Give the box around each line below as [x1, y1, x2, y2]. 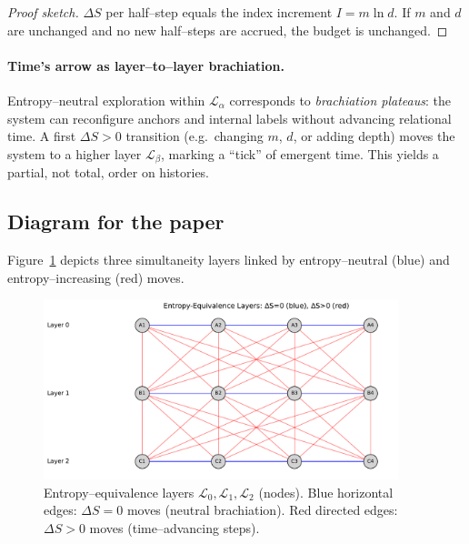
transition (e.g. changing [125, 126, 264, 146]
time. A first [7, 126, 76, 146]
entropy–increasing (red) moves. [7, 267, 185, 287]
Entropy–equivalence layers [44, 482, 195, 501]
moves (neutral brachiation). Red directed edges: [126, 500, 398, 519]
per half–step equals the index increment [105, 3, 333, 21]
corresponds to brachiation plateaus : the [229, 90, 451, 109]
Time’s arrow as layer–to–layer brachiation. [7, 55, 285, 75]
